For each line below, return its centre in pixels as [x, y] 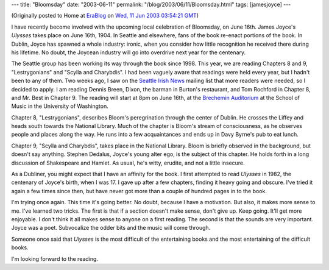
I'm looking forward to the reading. [55, 258]
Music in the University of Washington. [60, 106]
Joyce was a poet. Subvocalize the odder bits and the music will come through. [111, 228]
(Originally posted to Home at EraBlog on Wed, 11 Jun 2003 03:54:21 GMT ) [105, 16]
